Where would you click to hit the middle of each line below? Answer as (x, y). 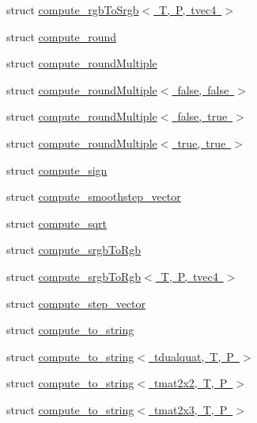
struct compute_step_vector (76, 303)
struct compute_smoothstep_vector (94, 196)
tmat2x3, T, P (191, 409)
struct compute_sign (57, 169)
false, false (203, 89)
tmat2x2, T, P (191, 383)
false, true (202, 116)
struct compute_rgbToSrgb (73, 10)
